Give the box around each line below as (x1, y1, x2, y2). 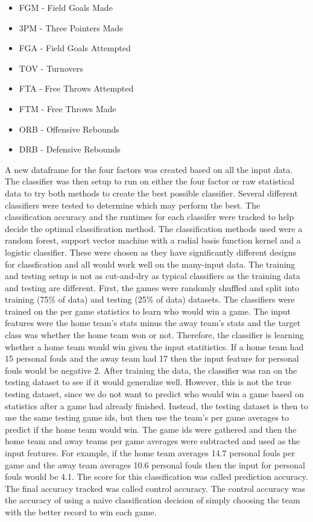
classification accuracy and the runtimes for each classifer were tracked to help (5, 210, 294, 223)
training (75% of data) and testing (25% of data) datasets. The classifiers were (5, 293, 295, 306)
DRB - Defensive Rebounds (19, 143, 121, 156)
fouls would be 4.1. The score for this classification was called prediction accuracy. (5, 470, 308, 483)
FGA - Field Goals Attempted (19, 42, 131, 54)
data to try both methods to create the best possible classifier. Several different (5, 186, 298, 199)
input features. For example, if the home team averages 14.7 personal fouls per (5, 447, 295, 459)
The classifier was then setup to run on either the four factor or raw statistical (5, 175, 294, 187)
